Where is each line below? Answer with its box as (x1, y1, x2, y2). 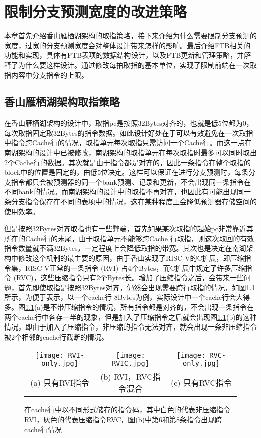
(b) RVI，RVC (100, 371, 153, 383)
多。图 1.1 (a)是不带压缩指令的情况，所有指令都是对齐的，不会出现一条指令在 (4, 301, 254, 312)
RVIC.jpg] (112, 359, 149, 368)
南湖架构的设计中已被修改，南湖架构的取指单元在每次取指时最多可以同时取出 (4, 147, 257, 158)
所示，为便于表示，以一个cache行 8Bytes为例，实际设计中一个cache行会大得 (4, 292, 250, 302)
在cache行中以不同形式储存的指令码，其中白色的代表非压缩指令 (24, 404, 231, 415)
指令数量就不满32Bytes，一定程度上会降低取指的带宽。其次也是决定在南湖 (4, 243, 246, 253)
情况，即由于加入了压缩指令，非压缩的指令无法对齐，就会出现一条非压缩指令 (4, 321, 257, 332)
